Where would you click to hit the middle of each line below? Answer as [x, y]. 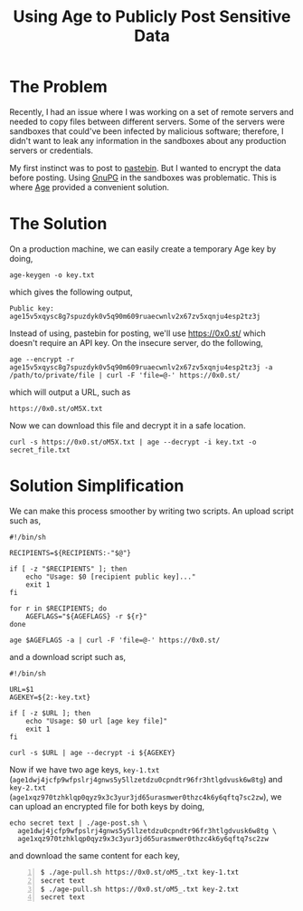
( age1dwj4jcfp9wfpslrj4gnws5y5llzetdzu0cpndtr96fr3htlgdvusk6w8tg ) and [146, 779]
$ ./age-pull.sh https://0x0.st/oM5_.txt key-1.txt [140, 872]
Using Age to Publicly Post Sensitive [152, 17]
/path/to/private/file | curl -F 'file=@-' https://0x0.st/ [125, 375]
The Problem [58, 87]
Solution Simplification [97, 486]
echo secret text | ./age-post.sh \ [78, 823]
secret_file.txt [40, 450]
